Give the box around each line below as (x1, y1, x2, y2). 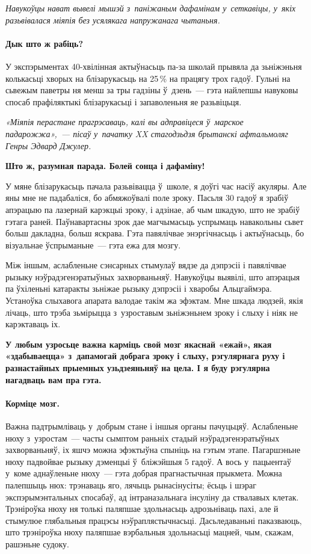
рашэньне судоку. (5, 537, 70, 550)
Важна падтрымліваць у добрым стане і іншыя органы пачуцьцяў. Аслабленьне (5, 420, 298, 432)
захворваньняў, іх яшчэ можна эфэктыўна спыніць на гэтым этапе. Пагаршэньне (5, 443, 301, 456)
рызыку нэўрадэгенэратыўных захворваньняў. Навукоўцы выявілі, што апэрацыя (5, 270, 300, 283)
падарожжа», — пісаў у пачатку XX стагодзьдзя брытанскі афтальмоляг (5, 127, 289, 140)
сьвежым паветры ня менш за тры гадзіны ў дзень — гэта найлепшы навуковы (5, 84, 298, 96)
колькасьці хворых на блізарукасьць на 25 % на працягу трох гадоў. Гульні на (5, 72, 291, 84)
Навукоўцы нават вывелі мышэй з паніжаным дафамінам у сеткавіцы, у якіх (5, 2, 296, 14)
